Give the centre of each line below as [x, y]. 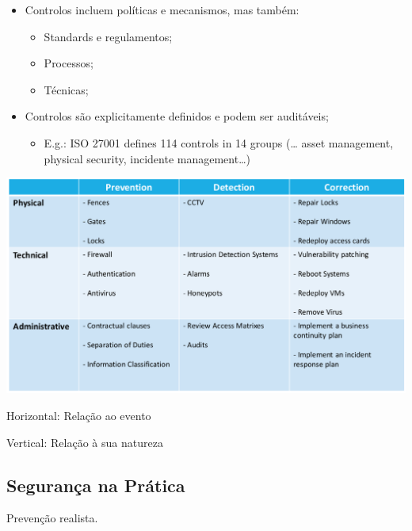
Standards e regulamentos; [108, 36]
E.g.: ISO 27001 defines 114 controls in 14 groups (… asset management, [219, 142]
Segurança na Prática [96, 485]
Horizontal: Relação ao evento [79, 415]
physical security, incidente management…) [147, 158]
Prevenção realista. [52, 518]
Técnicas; [66, 89]
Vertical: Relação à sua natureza [85, 442]
